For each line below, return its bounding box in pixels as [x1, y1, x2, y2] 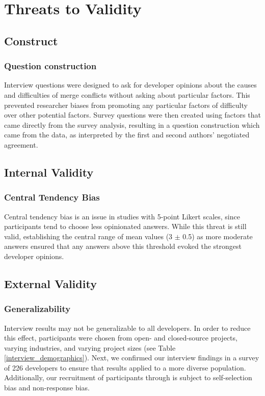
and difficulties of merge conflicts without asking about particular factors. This [4, 89, 250, 100]
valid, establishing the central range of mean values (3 [4, 231, 173, 241]
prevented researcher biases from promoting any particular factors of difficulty [4, 99, 248, 110]
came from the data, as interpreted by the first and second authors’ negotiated [4, 129, 250, 140]
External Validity [4, 275, 97, 291]
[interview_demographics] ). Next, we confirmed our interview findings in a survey [4, 352, 259, 363]
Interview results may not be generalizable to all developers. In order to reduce [4, 322, 251, 333]
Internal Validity [4, 164, 94, 180]
